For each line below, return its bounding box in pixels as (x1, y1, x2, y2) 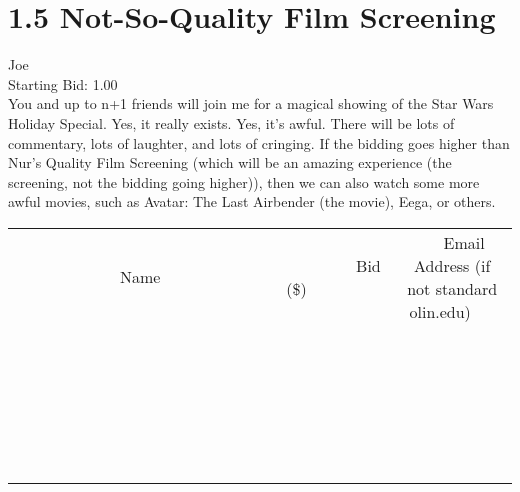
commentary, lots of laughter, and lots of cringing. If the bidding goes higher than (8, 132, 510, 153)
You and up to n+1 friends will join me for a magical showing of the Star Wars (8, 93, 494, 114)
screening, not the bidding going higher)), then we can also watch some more (8, 171, 480, 192)
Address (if (414, 253, 491, 277)
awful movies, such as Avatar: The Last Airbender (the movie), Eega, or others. (8, 191, 496, 212)
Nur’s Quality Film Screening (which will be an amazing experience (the (8, 152, 452, 173)
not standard (407, 276, 498, 300)
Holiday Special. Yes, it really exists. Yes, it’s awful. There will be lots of (8, 112, 455, 133)
